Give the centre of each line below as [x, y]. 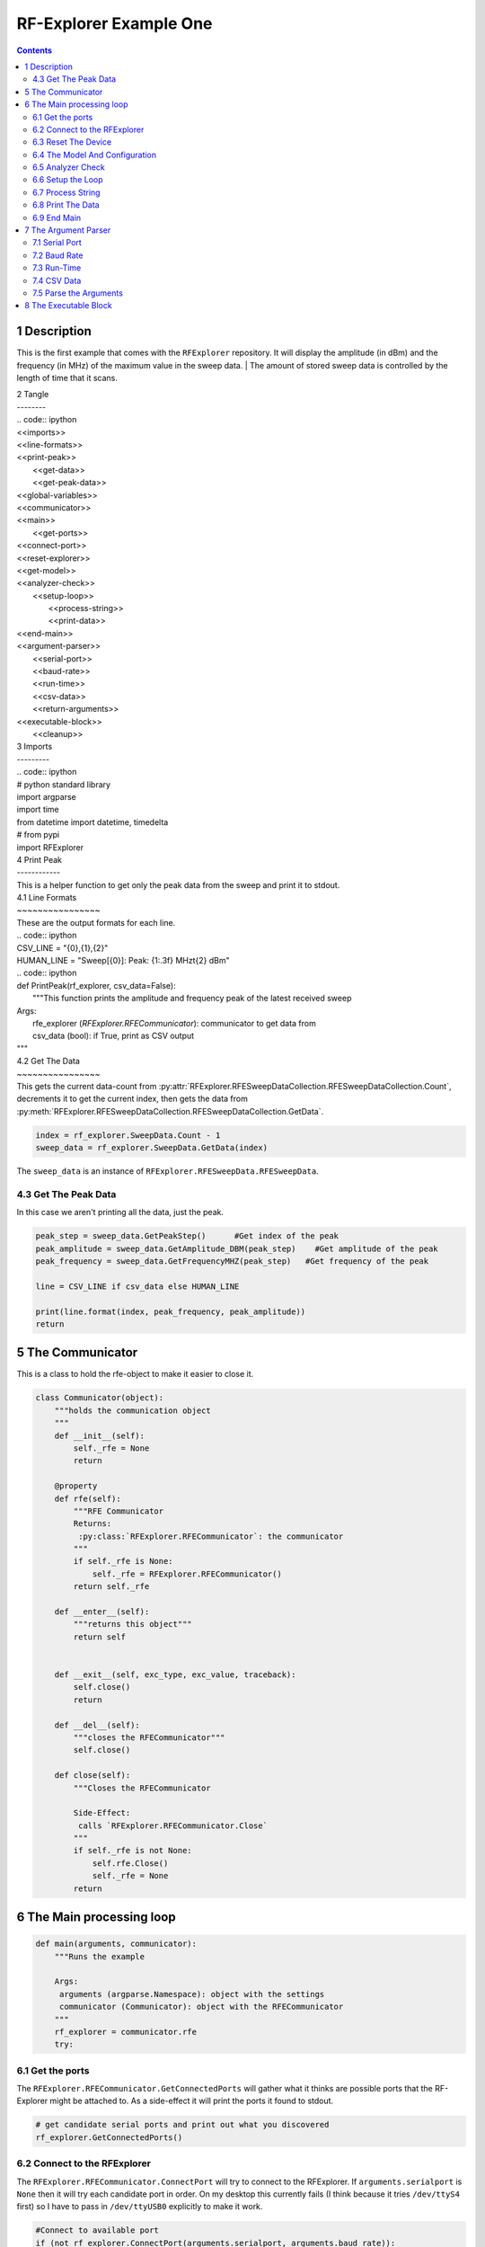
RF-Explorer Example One [115, 23]
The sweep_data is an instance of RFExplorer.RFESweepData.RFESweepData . [168, 1171]
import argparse [46, 796]
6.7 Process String [66, 192]
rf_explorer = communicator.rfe [126, 2032]
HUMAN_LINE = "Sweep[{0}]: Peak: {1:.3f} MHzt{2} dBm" [123, 961]
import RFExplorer [50, 847]
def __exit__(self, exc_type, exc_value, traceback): [175, 1675]
